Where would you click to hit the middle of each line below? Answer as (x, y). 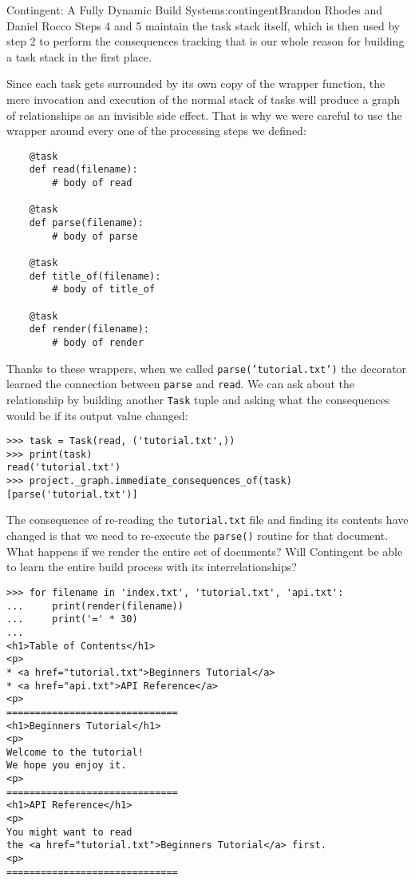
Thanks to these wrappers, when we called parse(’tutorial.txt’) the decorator (207, 368)
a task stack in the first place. (79, 56)
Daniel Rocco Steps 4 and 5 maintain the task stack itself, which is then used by (204, 25)
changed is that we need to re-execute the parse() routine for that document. (198, 536)
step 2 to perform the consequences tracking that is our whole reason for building (206, 41)
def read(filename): (83, 170)
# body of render (98, 342)
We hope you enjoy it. (67, 766)
